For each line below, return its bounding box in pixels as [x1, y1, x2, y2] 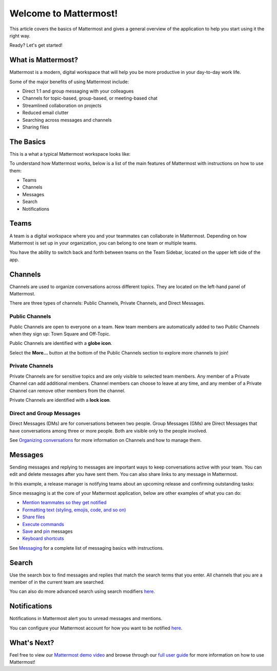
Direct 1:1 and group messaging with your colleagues [22, 88, 134, 95]
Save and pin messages [22, 528, 73, 534]
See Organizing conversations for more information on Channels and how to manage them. [9, 437, 202, 443]
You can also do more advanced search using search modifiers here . [9, 588, 155, 594]
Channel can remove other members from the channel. [9, 387, 126, 394]
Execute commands [22, 521, 64, 527]
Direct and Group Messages [9, 409, 81, 417]
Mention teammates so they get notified [22, 499, 107, 506]
